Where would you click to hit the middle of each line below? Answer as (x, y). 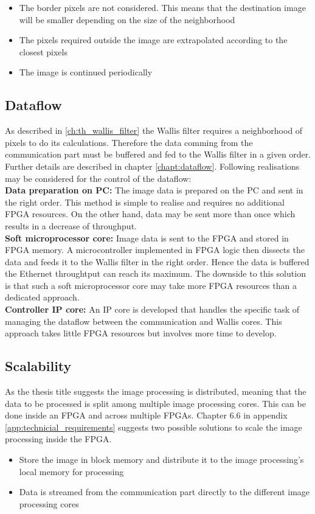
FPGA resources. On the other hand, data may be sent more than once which (150, 214)
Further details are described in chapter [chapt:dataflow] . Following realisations (152, 166)
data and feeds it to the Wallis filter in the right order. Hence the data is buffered (157, 261)
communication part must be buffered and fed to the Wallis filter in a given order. (158, 154)
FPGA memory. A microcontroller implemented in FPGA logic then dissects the (155, 250)
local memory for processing (71, 471)
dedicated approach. (42, 297)
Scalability (38, 366)
